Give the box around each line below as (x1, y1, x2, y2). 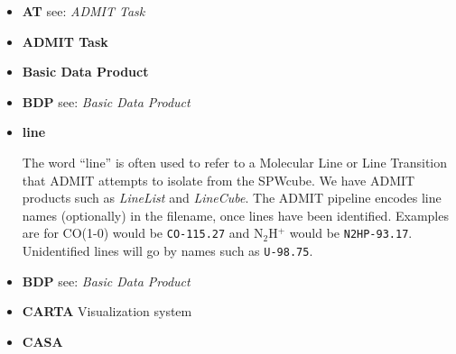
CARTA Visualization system (22, 302, 192, 321)
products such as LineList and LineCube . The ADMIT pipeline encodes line (22, 188, 442, 207)
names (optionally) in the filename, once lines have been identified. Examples (22, 205, 449, 224)
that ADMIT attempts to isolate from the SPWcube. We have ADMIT (22, 170, 415, 189)
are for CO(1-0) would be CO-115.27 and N (22, 223, 264, 242)
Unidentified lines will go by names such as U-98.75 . (22, 241, 313, 259)
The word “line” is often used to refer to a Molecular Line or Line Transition (22, 152, 448, 171)
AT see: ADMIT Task (22, 2, 145, 20)
